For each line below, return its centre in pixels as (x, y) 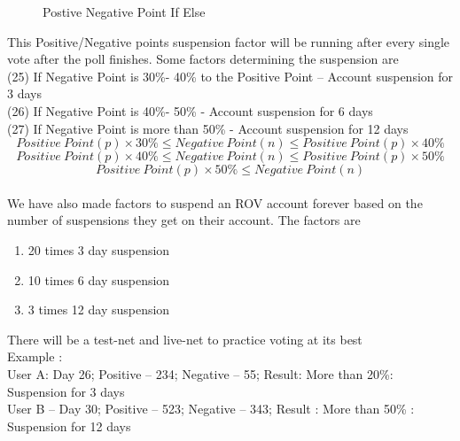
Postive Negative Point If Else (124, 12)
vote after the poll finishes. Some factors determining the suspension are (203, 59)
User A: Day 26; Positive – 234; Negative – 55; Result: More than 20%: (200, 373)
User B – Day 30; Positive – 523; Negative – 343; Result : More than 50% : (211, 409)
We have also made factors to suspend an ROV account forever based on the (215, 202)
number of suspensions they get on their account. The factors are (184, 220)
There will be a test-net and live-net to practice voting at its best (185, 339)
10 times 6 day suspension (99, 279)
